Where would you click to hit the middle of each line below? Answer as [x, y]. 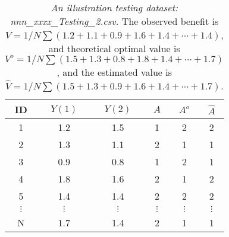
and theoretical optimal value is [114, 48]
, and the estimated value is [114, 72]
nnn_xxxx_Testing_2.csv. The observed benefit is [114, 21]
